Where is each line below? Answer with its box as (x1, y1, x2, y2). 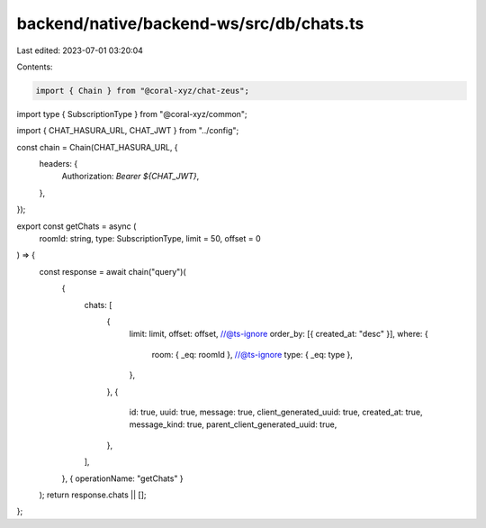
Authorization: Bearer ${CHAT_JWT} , (61, 171, 200, 182)
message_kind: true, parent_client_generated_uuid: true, (129, 419, 337, 430)
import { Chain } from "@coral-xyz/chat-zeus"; (35, 86, 249, 96)
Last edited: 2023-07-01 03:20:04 (16, 45, 144, 56)
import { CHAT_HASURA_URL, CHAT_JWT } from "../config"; (16, 125, 239, 136)
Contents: (16, 61, 53, 72)
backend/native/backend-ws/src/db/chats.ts (16, 14, 364, 33)
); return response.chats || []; (39, 489, 148, 500)
